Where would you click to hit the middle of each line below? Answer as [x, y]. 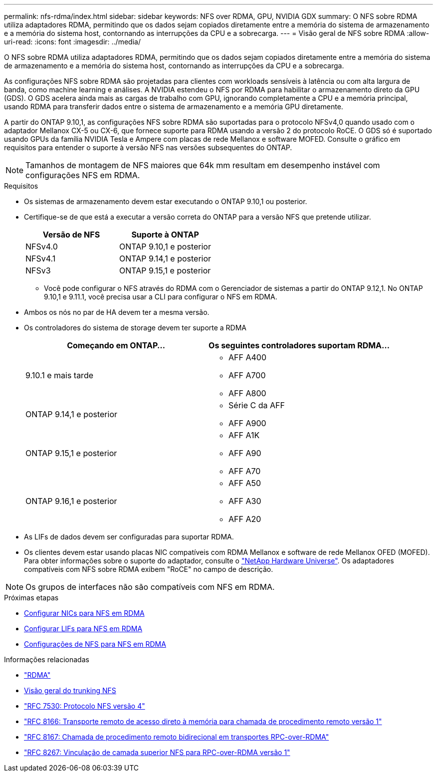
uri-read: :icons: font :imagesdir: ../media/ [72, 42]
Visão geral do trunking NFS [70, 690]
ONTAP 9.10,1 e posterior [165, 247]
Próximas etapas [31, 598]
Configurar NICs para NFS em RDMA [84, 613]
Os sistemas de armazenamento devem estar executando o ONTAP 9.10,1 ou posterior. [166, 201]
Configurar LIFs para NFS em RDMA [83, 629]
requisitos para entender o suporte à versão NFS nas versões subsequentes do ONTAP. [148, 147]
